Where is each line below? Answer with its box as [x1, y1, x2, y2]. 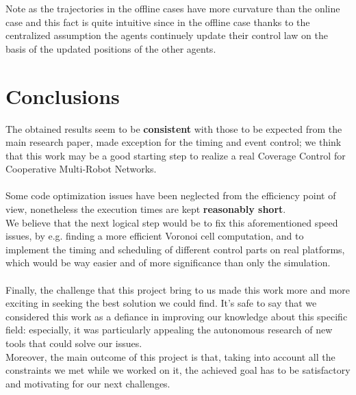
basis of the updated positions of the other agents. [5, 41, 216, 55]
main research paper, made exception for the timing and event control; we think [5, 135, 342, 149]
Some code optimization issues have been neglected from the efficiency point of [5, 188, 336, 203]
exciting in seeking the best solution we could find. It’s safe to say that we [5, 296, 317, 310]
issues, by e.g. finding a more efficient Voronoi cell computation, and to [5, 229, 304, 243]
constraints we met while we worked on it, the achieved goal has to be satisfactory [5, 363, 351, 377]
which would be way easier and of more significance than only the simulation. [5, 255, 331, 270]
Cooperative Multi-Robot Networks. [5, 162, 157, 176]
